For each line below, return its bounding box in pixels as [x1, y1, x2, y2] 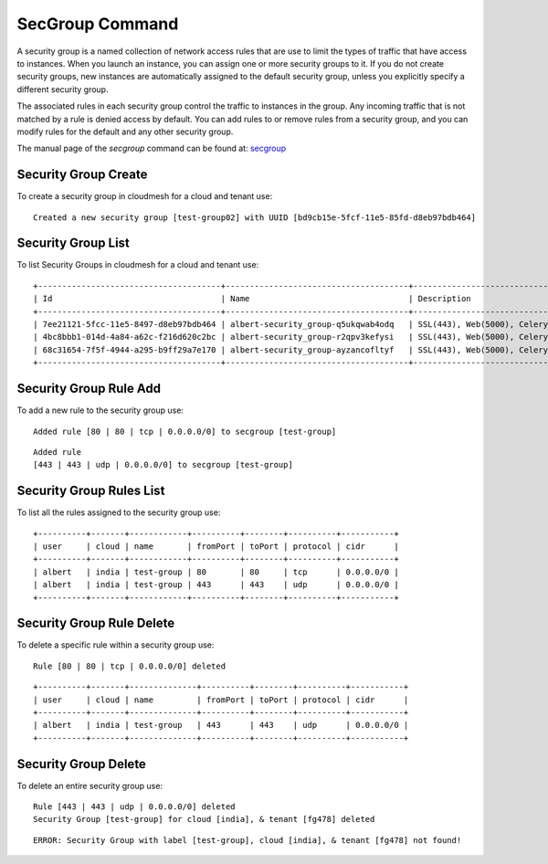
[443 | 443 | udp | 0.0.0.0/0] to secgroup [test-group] [33, 459, 294, 470]
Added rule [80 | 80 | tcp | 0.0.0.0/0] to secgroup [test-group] [33, 426, 337, 437]
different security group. [16, 83, 109, 95]
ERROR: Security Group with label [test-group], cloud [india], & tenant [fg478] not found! [33, 835, 462, 845]
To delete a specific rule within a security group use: [16, 639, 215, 650]
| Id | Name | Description [33, 293, 472, 304]
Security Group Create [16, 167, 148, 183]
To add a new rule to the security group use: [16, 405, 184, 416]
